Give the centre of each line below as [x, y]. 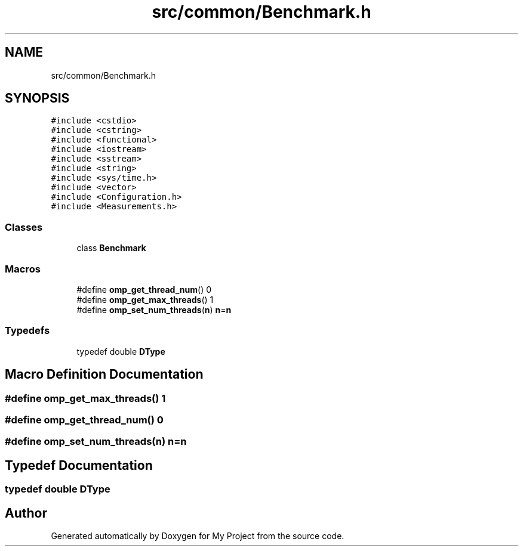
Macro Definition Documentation [104, 374]
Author [26, 513]
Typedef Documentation [79, 465]
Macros [23, 269]
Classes [24, 227]
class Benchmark [111, 248]
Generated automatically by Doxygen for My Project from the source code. [198, 535]
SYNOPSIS [37, 98]
